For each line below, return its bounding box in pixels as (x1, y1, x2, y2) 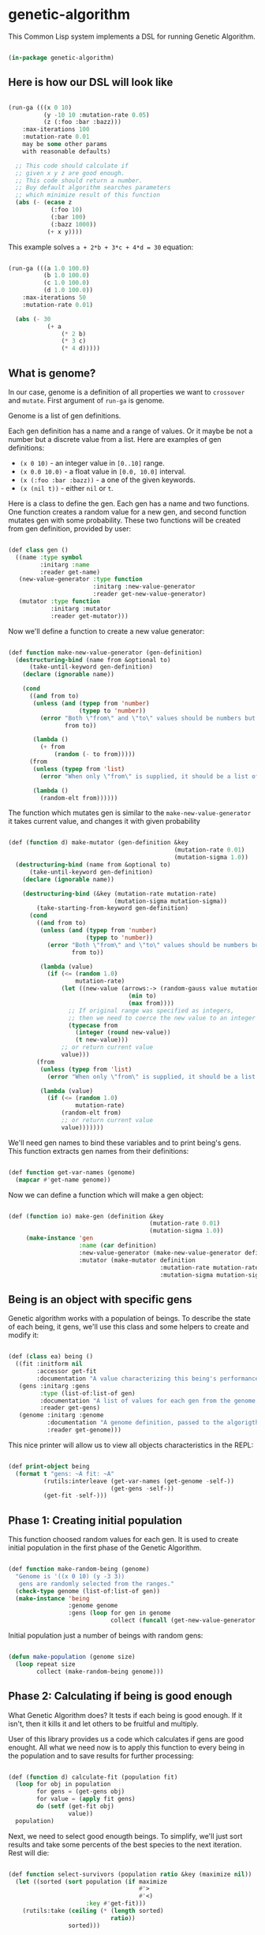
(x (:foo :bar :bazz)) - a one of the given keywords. (19, 475, 196, 485)
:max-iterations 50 (22, 294, 87, 301)
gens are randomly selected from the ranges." (18, 1580, 175, 1588)
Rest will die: (8, 1848, 50, 1858)
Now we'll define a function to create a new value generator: (8, 626, 205, 636)
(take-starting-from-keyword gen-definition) (36, 904, 189, 912)
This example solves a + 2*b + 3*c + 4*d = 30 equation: (8, 242, 194, 252)
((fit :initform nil (15, 1360, 83, 1368)
